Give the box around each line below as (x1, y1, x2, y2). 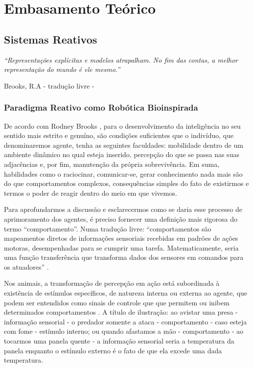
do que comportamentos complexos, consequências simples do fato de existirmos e (4, 178, 249, 188)
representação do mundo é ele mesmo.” (4, 64, 120, 74)
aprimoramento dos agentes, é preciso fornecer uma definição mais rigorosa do (4, 213, 238, 224)
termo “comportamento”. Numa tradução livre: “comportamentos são (4, 223, 211, 233)
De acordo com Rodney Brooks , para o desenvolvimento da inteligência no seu (4, 120, 241, 131)
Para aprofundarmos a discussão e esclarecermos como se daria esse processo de (4, 204, 242, 214)
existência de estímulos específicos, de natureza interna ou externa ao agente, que (4, 288, 248, 298)
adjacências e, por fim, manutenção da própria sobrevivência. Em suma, (4, 159, 220, 169)
